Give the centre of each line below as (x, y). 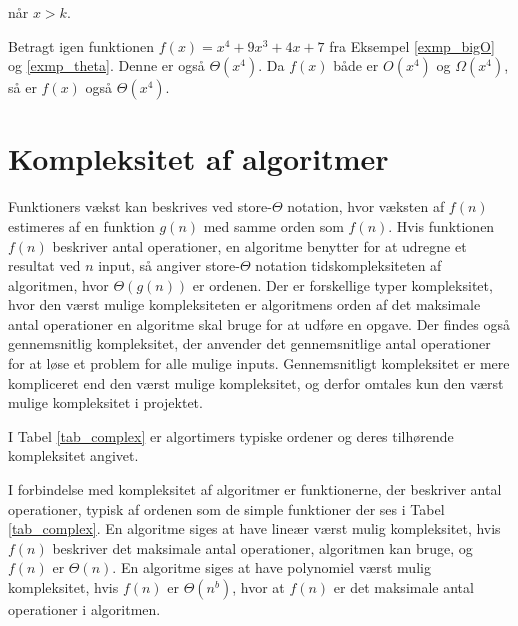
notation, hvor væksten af (366, 206)
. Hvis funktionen (441, 225)
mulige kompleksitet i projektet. (105, 402)
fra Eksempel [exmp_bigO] (412, 45)
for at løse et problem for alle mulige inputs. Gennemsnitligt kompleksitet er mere (259, 363)
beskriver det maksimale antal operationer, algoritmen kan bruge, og (262, 547)
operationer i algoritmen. (84, 609)
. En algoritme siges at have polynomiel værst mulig (271, 567)
